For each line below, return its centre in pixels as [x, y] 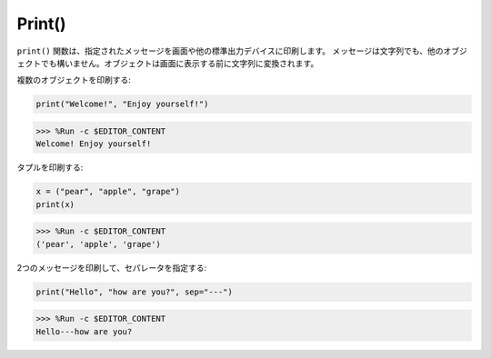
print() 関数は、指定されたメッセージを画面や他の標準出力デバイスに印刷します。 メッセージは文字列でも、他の [230, 51]
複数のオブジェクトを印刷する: [74, 80]
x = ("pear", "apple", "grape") [108, 192]
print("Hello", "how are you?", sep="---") [135, 292]
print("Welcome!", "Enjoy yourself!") [122, 104]
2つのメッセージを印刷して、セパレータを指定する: [112, 267]
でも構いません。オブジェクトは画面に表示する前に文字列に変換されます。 [180, 63]
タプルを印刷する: [50, 167]
